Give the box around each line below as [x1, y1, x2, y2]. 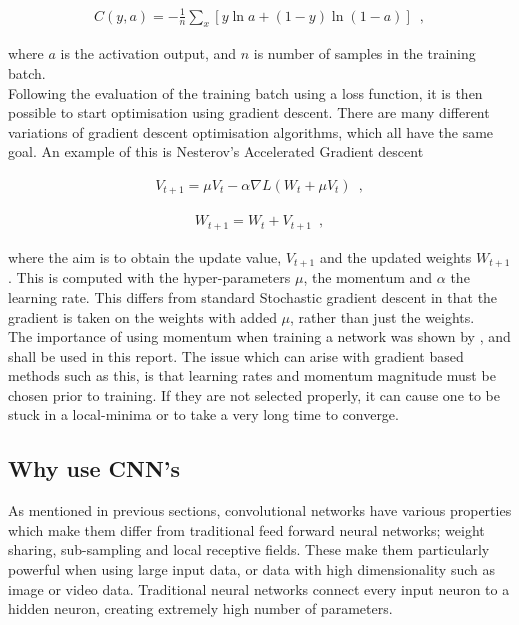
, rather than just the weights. [290, 306, 475, 327]
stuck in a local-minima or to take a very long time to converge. [8, 404, 399, 425]
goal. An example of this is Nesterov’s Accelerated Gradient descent [8, 141, 424, 162]
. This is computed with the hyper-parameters [8, 267, 291, 288]
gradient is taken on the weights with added [8, 306, 277, 327]
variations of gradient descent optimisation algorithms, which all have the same [8, 121, 494, 142]
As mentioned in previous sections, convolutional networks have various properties [8, 500, 512, 521]
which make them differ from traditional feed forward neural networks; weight [8, 519, 485, 540]
